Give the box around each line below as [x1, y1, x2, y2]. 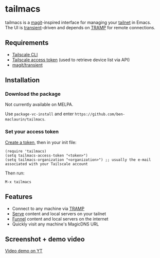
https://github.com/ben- [74, 112, 125, 117]
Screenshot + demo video [5, 235, 85, 243]
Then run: [5, 170, 25, 176]
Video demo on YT [5, 248, 43, 254]
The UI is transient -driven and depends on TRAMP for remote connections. [5, 24, 156, 30]
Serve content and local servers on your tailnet [12, 210, 106, 217]
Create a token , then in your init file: [5, 139, 77, 145]
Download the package [5, 91, 61, 98]
